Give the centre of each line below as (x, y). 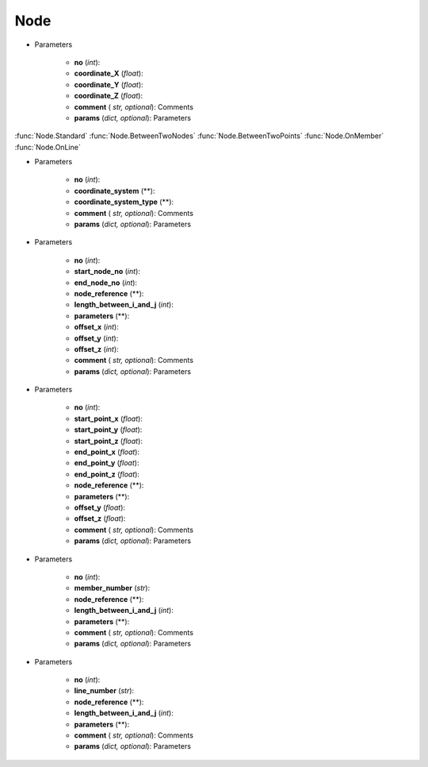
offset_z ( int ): (96, 349)
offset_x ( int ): (96, 327)
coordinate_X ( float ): (109, 73)
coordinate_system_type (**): (124, 202)
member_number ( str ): (112, 588)
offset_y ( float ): (100, 507)
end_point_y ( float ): (107, 463)
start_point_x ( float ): (108, 418)
